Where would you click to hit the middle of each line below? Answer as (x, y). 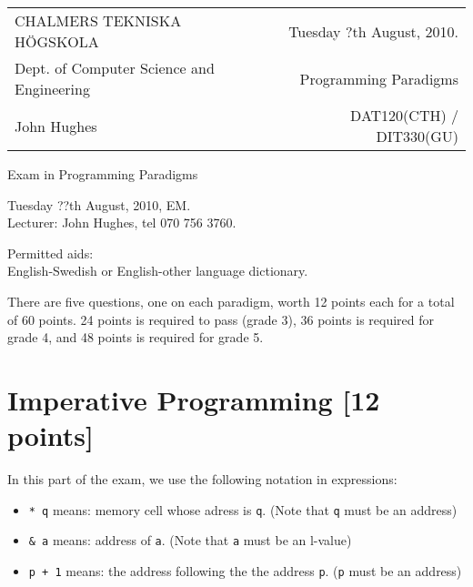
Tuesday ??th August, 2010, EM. (99, 204)
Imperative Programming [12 (194, 399)
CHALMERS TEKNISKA (98, 20)
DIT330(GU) (417, 136)
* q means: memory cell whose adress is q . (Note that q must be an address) (243, 509)
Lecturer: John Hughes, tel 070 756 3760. (122, 223)
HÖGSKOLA (57, 41)
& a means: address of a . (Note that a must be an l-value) (190, 540)
